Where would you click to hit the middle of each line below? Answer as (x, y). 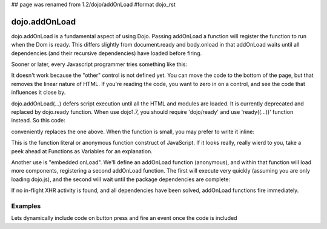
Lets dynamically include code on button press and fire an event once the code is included (124, 218)
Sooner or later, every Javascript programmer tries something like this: (99, 64)
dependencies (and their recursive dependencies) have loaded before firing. (107, 53)
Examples (26, 206)
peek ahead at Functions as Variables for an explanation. (82, 151)
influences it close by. (38, 92)
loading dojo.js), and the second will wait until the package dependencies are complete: (121, 179)
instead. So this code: (38, 121)
